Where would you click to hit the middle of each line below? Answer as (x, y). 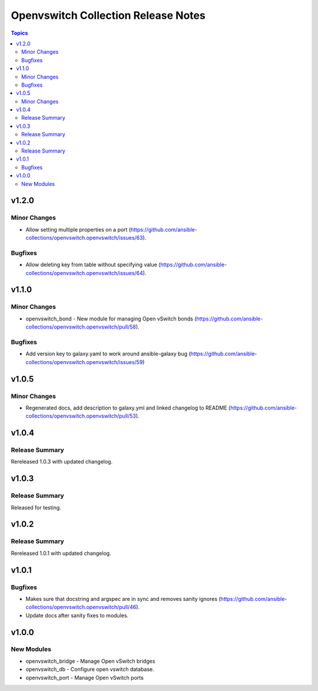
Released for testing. (36, 507)
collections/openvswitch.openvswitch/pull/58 (81, 327)
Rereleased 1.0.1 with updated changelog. (61, 553)
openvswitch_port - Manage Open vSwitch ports (85, 677)
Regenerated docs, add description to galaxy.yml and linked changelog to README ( (128, 408)
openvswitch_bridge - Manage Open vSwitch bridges (90, 661)
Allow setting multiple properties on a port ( (78, 229)
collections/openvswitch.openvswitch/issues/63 (84, 238)
